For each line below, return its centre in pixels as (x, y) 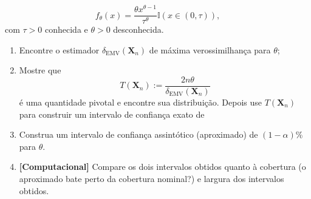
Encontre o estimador (59, 49)
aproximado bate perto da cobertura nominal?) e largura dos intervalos (152, 178)
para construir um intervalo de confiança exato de (112, 114)
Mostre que (40, 70)
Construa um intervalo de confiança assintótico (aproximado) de (138, 134)
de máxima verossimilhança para (210, 49)
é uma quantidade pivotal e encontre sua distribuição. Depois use (140, 102)
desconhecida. (138, 29)
